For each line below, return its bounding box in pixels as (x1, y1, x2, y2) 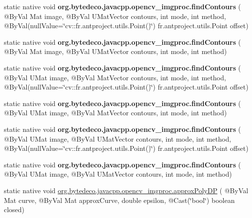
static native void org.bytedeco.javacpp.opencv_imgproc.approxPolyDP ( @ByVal (4, 185, 249, 195)
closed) (4, 204, 25, 215)
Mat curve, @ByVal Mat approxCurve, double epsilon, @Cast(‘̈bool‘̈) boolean (4, 195, 235, 205)
